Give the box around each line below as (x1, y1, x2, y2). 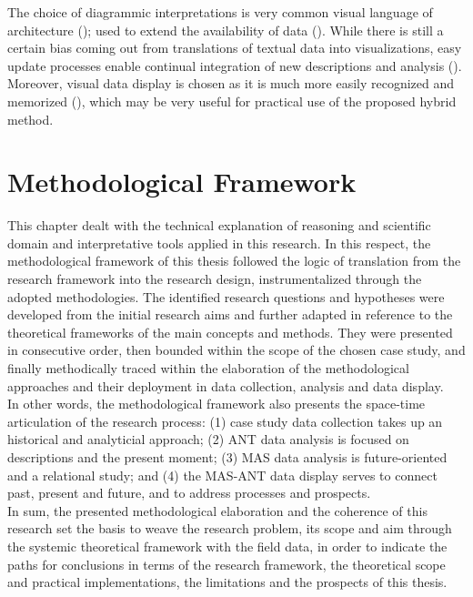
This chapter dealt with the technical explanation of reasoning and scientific (7, 216, 431, 235)
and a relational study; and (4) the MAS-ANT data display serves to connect (7, 465, 438, 484)
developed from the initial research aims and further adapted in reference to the (7, 305, 453, 324)
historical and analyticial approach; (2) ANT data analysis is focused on (7, 430, 409, 449)
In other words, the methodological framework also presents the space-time (7, 394, 426, 413)
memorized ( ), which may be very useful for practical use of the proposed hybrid (7, 91, 457, 110)
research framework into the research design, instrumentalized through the (7, 269, 422, 288)
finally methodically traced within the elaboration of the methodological (7, 359, 409, 378)
